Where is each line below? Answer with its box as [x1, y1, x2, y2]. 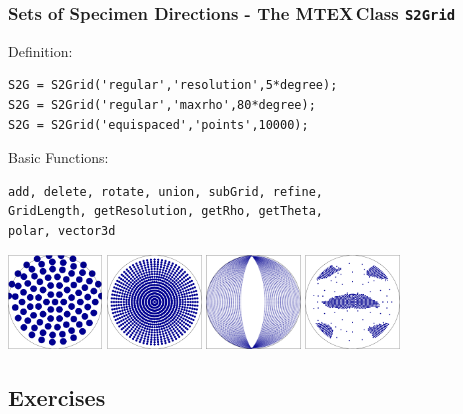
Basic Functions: [8, 147, 109, 168]
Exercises [8, 382, 106, 412]
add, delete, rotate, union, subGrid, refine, [8, 184, 323, 199]
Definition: [8, 40, 73, 61]
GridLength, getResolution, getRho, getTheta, [8, 204, 323, 219]
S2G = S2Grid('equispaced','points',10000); [8, 117, 309, 132]
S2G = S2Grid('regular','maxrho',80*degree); [8, 97, 316, 112]
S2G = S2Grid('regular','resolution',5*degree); [8, 78, 338, 93]
